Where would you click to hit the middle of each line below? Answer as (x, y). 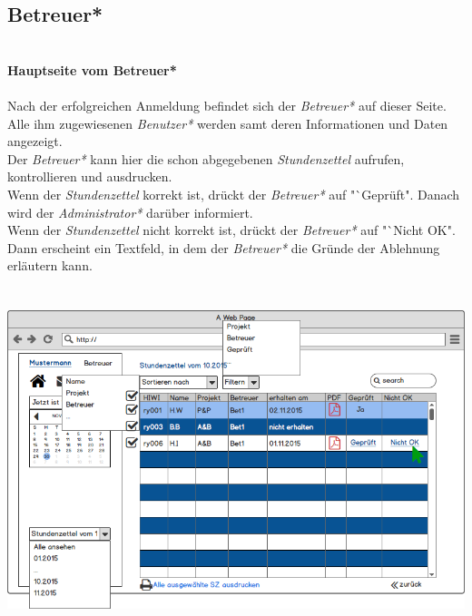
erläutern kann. (50, 265)
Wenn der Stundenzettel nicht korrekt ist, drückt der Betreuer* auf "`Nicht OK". (231, 230)
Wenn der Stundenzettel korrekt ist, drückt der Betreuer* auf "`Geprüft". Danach (234, 194)
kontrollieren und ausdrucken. (90, 176)
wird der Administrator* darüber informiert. (130, 212)
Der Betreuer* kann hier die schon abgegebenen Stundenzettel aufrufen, (206, 158)
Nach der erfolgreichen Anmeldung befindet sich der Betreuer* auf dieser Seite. (227, 105)
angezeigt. (35, 141)
